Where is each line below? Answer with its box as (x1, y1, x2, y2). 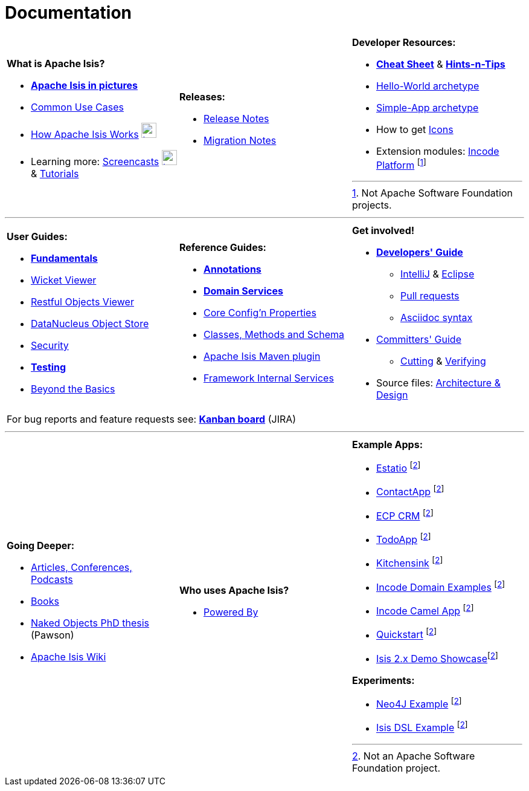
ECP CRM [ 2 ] (376, 507, 434, 522)
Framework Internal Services (203, 372, 334, 385)
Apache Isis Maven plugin (203, 350, 321, 363)
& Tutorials (31, 168, 79, 180)
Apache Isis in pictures (31, 79, 138, 92)
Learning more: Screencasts (31, 155, 159, 168)
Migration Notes (203, 134, 277, 147)
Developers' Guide (376, 246, 463, 259)
